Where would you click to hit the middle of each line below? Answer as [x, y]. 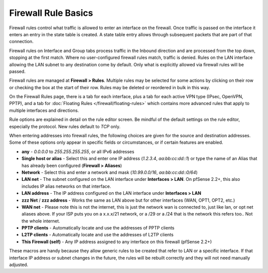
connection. [21, 42]
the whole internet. [41, 221]
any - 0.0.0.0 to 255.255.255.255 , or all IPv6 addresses [78, 152]
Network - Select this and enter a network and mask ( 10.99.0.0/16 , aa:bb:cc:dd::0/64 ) [110, 172]
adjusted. [19, 265]
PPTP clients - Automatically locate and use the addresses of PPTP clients [98, 228]
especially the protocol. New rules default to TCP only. [65, 126]
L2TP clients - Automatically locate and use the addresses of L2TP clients [98, 235]
